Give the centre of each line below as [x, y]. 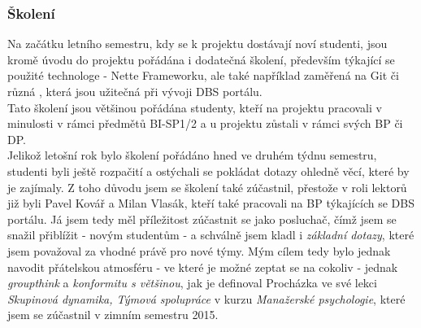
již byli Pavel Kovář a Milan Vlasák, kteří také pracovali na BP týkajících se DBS [211, 203]
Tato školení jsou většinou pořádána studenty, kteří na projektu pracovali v [195, 107]
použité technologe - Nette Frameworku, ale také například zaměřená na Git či [203, 75]
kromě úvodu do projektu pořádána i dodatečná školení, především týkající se [201, 59]
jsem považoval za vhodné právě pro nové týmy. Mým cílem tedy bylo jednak [199, 250]
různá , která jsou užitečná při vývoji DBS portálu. [135, 91]
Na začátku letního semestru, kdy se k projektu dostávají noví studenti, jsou [197, 44]
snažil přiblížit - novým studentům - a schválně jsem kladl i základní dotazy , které [211, 235]
